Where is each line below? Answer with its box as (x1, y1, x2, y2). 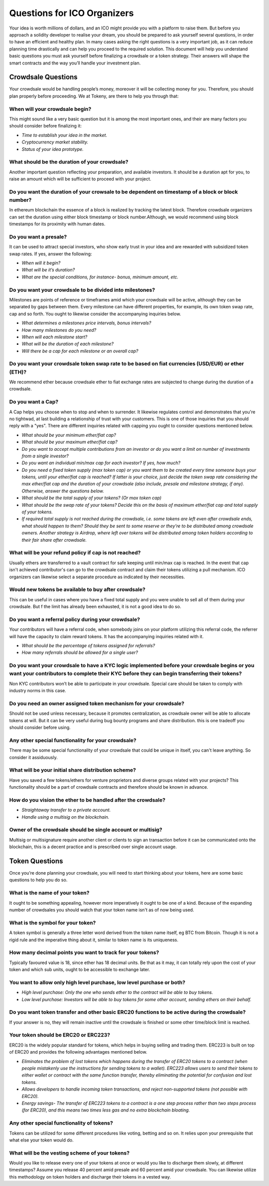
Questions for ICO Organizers (9, 7, 134, 18)
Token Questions (9, 857, 63, 865)
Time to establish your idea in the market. (21, 132, 107, 138)
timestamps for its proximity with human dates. (9, 221, 106, 227)
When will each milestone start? (21, 334, 88, 340)
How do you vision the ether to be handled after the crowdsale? (9, 796, 165, 803)
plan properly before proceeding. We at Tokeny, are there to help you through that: (9, 93, 179, 99)
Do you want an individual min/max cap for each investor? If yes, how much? (21, 460, 181, 466)
